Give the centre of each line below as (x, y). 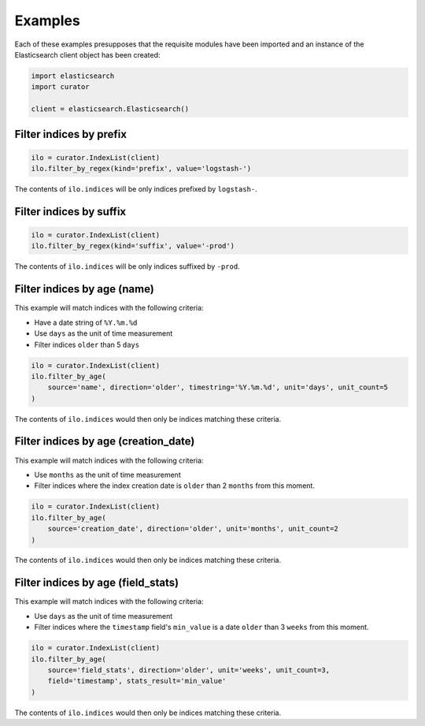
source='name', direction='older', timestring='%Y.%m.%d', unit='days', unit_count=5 (218, 387)
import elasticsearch (73, 76)
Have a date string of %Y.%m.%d (86, 322)
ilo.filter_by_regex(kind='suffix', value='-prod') (133, 246)
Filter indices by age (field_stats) (97, 583)
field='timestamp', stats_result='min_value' (137, 681)
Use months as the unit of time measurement (107, 475)
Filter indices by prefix (71, 134)
